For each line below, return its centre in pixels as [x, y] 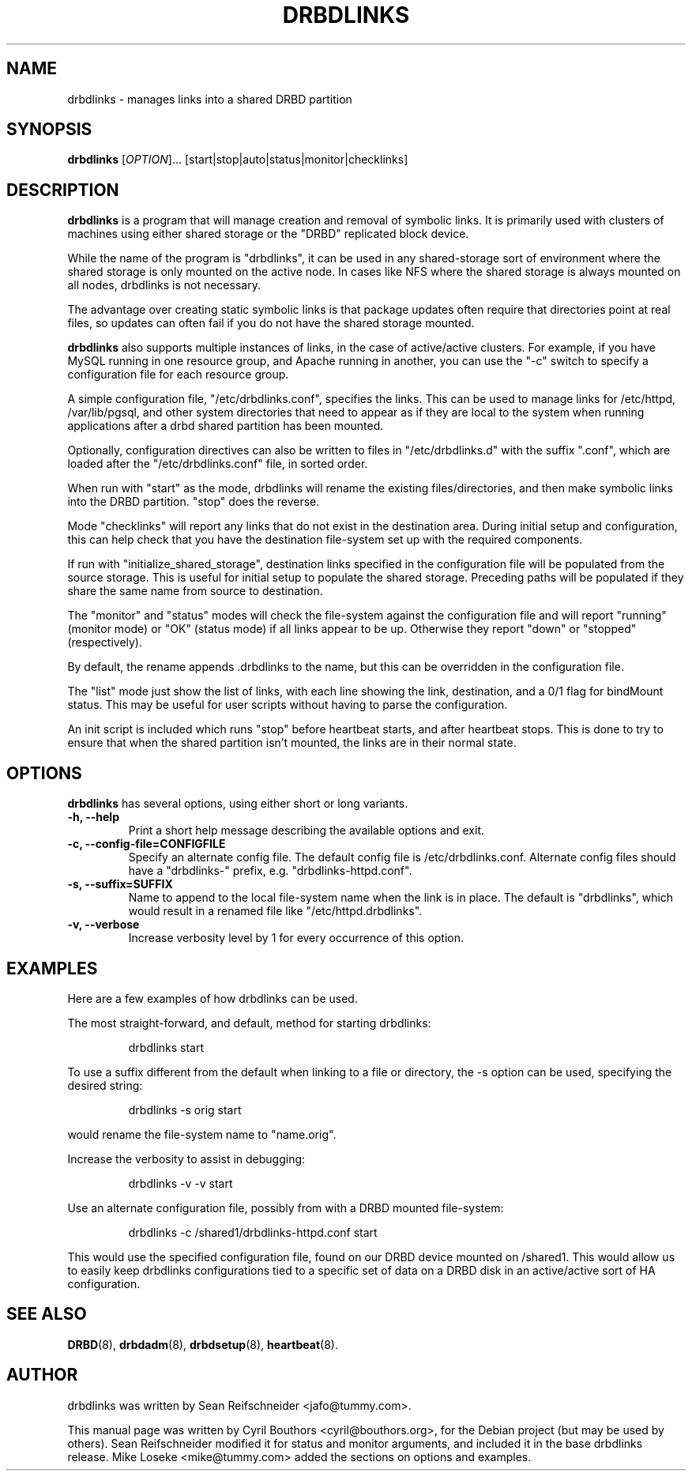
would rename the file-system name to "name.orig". [202, 1134]
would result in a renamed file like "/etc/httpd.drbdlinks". [275, 911]
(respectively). [105, 642]
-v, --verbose [103, 925]
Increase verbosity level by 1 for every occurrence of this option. [296, 938]
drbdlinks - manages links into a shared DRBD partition [210, 99]
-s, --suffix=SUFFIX [120, 884]
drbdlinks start [166, 1047]
